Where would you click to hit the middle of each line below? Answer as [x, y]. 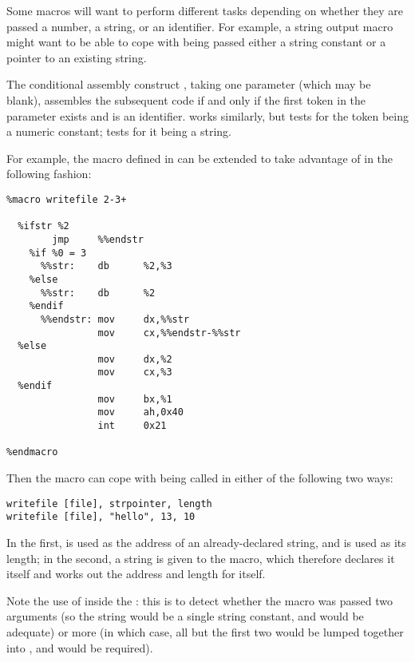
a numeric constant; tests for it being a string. [119, 131]
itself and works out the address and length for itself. [136, 574]
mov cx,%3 [135, 373]
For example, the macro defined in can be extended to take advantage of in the [200, 158]
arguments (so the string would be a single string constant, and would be [185, 616]
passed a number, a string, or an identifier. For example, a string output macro [200, 26]
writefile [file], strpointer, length [109, 503]
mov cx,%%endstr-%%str [169, 333]
